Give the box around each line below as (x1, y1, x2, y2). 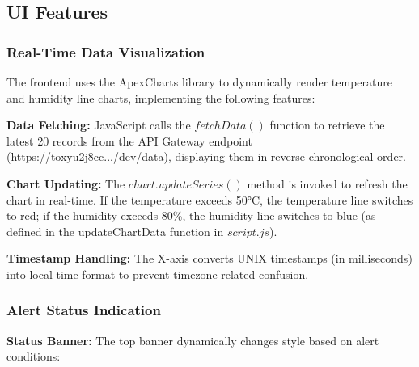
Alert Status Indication (6, 300, 161, 320)
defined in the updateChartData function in (6, 222, 224, 239)
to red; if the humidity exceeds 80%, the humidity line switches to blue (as (6, 207, 376, 224)
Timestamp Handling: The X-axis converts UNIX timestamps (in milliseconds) (6, 250, 413, 267)
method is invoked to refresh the (247, 175, 408, 192)
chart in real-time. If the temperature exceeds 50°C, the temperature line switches (6, 191, 413, 208)
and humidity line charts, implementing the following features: (6, 89, 315, 106)
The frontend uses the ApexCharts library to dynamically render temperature (6, 74, 392, 90)
